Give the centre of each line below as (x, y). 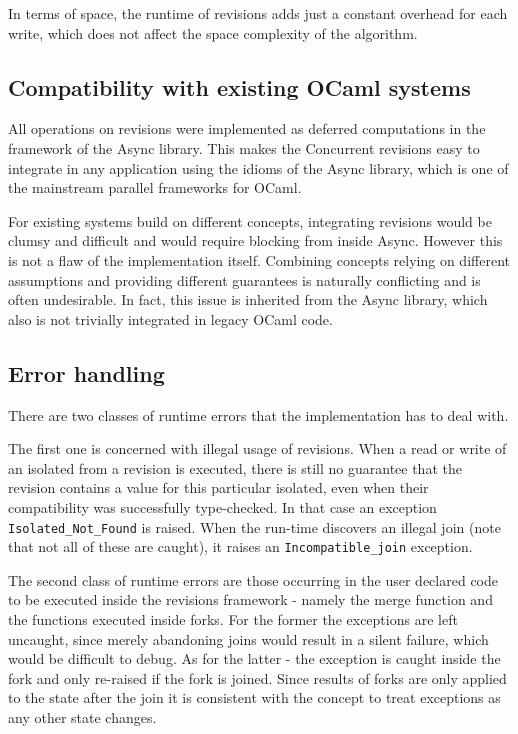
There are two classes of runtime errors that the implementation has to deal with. (258, 414)
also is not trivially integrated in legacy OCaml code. (170, 318)
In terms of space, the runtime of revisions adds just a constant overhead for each (258, 13)
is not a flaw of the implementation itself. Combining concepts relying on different (259, 259)
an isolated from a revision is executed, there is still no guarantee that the (235, 467)
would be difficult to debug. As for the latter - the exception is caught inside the (254, 658)
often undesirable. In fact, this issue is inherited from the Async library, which (248, 299)
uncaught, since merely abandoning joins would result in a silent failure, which (248, 638)
